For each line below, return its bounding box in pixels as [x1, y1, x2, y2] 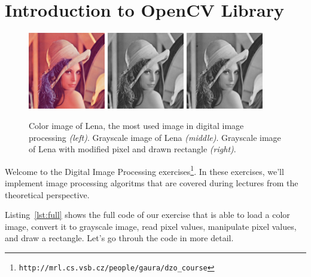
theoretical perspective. [5, 188, 90, 201]
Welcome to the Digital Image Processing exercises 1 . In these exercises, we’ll [5, 163, 284, 177]
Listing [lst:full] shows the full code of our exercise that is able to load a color [5, 208, 290, 221]
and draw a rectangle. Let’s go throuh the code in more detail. [5, 232, 234, 244]
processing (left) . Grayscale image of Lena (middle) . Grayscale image [29, 131, 281, 143]
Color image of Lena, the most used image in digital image [29, 119, 244, 131]
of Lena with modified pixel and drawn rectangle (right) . [29, 143, 236, 155]
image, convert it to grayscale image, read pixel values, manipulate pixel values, [5, 220, 297, 232]
